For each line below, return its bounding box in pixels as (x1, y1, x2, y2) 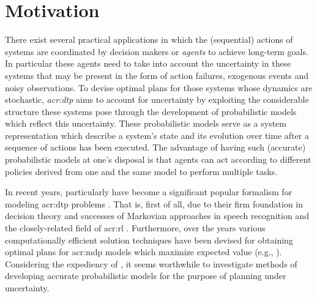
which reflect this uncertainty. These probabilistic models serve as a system (5, 117, 286, 130)
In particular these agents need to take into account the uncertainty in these (5, 57, 291, 70)
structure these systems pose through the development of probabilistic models (5, 105, 297, 117)
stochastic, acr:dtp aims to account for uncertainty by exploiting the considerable (5, 93, 309, 106)
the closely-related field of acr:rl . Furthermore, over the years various (5, 222, 266, 234)
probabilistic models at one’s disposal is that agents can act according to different (5, 153, 311, 166)
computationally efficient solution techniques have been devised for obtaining (5, 233, 293, 246)
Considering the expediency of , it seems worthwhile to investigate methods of (5, 257, 297, 270)
